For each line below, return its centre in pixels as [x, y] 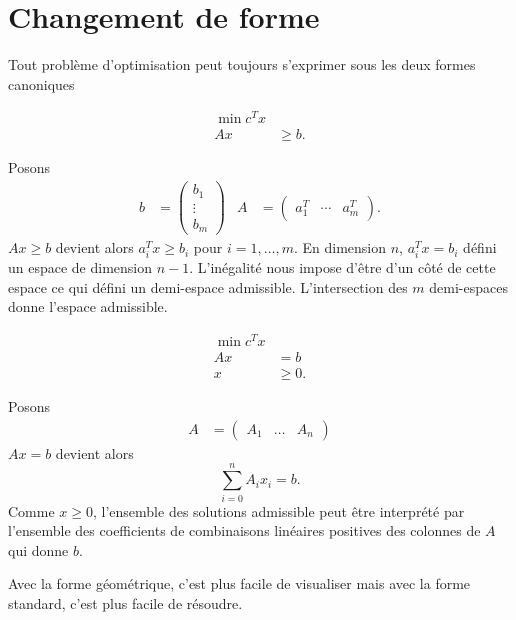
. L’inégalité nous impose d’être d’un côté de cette [342, 267]
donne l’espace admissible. [88, 306]
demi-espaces [468, 286]
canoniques [41, 83]
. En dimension [340, 247]
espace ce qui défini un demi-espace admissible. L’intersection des [208, 286]
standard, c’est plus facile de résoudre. [125, 602]
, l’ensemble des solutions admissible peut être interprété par [278, 510]
